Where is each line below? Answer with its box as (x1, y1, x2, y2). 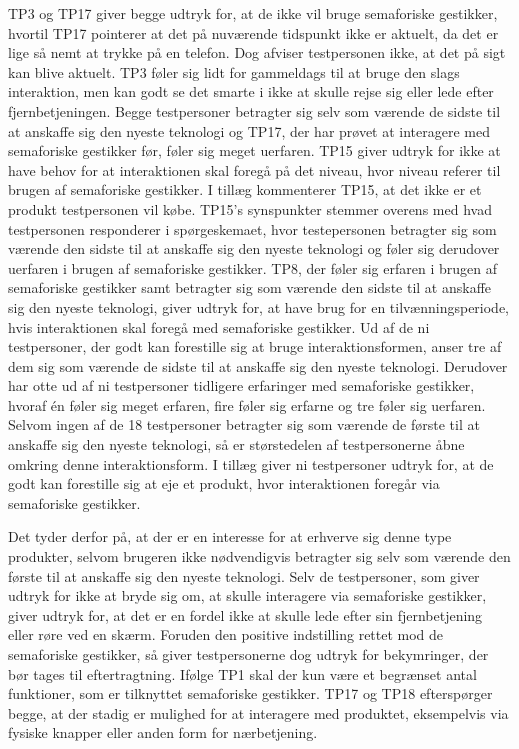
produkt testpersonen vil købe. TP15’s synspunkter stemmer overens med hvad (8, 198, 492, 219)
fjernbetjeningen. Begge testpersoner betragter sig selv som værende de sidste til (8, 100, 501, 121)
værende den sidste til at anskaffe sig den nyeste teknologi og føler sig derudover (8, 238, 500, 259)
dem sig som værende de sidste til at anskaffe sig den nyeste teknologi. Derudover (8, 355, 508, 376)
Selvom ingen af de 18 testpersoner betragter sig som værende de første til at (8, 414, 480, 435)
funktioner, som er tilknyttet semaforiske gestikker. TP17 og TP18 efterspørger (8, 683, 493, 704)
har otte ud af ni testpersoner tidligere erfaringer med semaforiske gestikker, (8, 375, 475, 396)
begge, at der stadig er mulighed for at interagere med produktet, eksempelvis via (8, 702, 509, 723)
